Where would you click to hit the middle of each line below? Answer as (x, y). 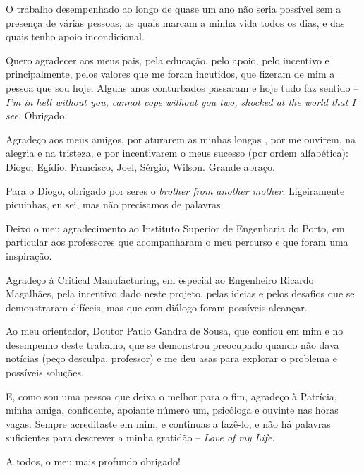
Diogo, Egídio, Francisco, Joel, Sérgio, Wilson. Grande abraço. (140, 166)
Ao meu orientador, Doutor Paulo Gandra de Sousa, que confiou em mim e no (175, 331)
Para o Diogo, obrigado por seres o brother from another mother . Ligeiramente (175, 190)
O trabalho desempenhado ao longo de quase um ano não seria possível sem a (174, 8)
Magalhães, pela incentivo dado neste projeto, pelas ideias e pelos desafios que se (180, 293)
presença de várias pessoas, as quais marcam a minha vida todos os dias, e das (175, 22)
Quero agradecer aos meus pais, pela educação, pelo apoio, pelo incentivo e (168, 60)
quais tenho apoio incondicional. (75, 36)
